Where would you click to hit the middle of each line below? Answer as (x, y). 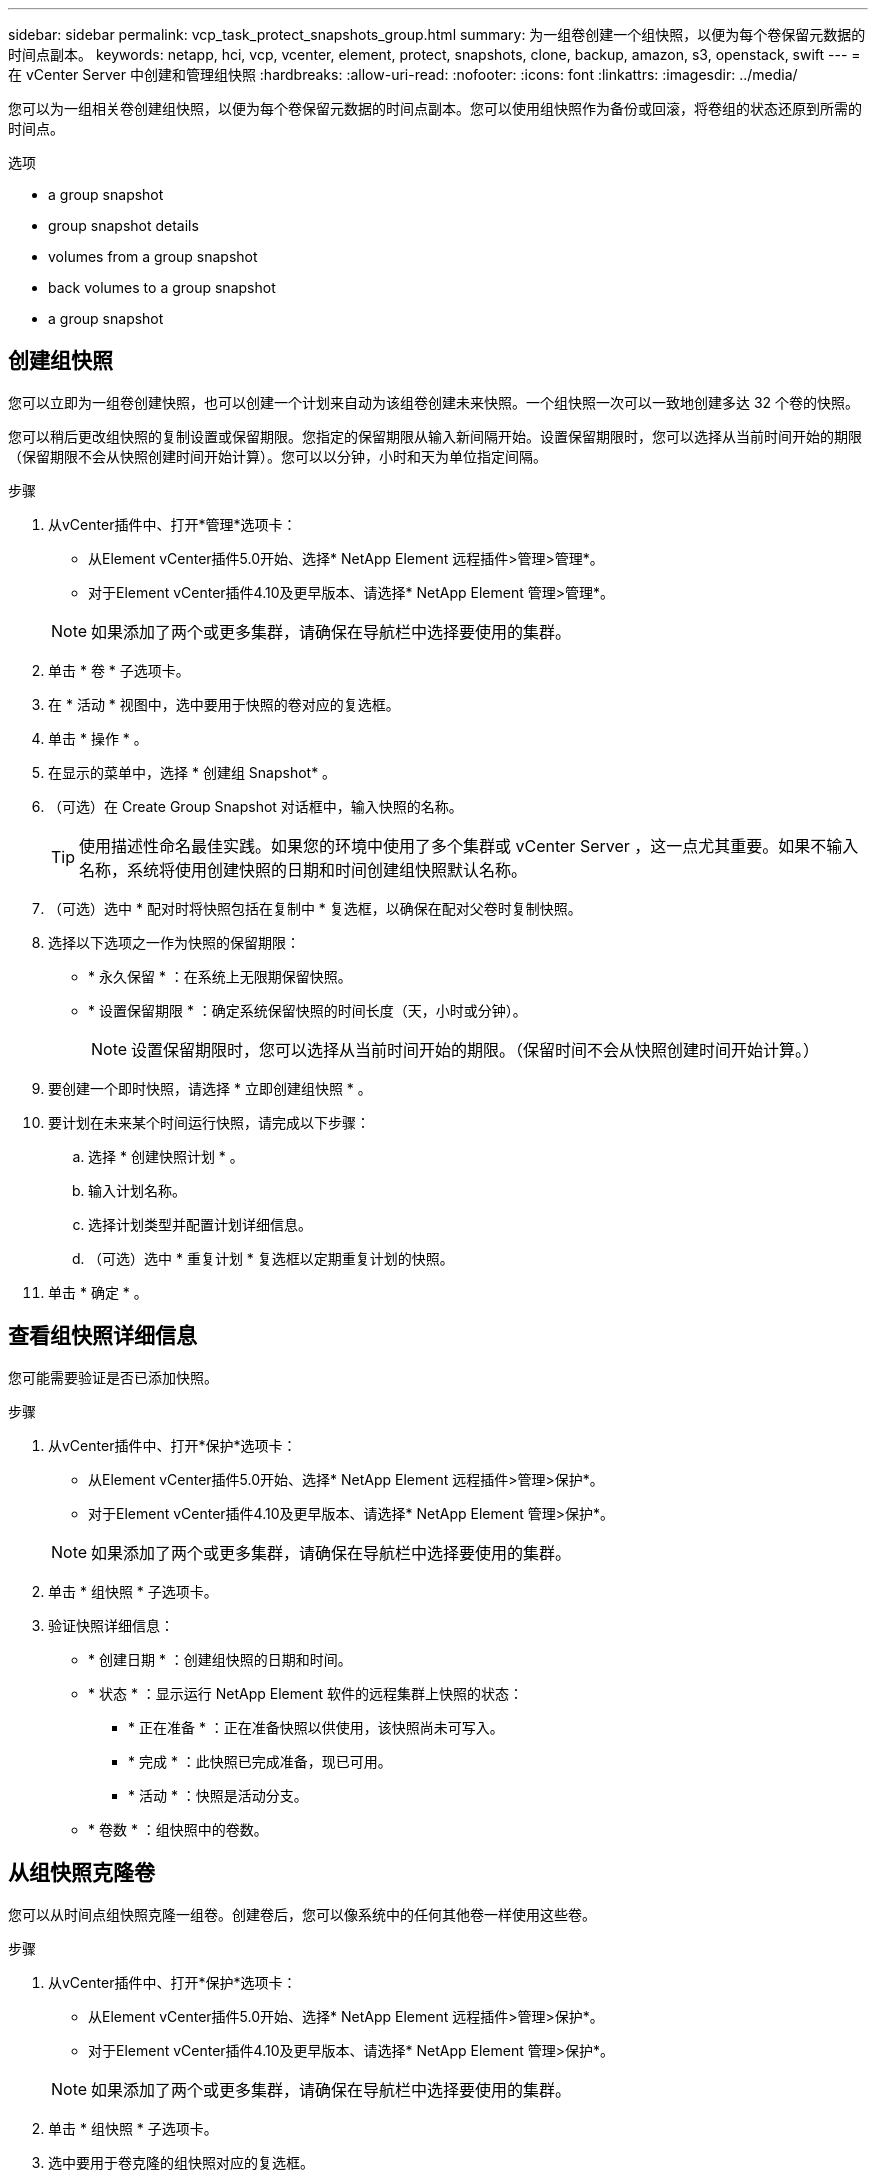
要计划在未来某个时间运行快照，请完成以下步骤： (209, 1122)
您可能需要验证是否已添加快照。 (113, 1377)
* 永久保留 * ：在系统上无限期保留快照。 (220, 976)
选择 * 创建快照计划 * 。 (166, 1156)
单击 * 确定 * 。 (98, 1292)
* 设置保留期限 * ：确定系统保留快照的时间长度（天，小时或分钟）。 (307, 1010)
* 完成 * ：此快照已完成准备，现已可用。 (260, 1761)
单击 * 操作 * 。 (98, 738)
